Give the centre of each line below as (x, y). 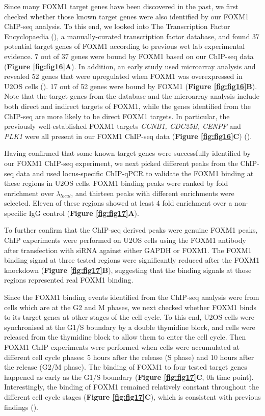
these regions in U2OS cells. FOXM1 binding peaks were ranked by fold (116, 183)
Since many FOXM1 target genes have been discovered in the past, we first (121, 6)
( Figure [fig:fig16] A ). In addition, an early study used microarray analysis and (130, 66)
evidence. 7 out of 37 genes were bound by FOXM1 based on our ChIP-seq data (129, 56)
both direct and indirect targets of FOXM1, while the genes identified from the (127, 106)
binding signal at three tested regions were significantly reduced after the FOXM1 (132, 260)
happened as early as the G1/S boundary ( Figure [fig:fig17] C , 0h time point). (129, 377)
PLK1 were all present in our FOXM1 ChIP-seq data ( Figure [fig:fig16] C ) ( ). (128, 136)
